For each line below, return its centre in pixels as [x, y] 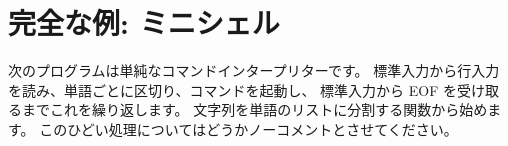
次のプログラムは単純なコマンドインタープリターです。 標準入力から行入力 [254, 70]
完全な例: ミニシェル [144, 22]
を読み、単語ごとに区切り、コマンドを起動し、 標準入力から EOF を [232, 89]
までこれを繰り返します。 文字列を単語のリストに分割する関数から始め [254, 109]
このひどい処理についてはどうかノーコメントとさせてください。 [248, 128]
